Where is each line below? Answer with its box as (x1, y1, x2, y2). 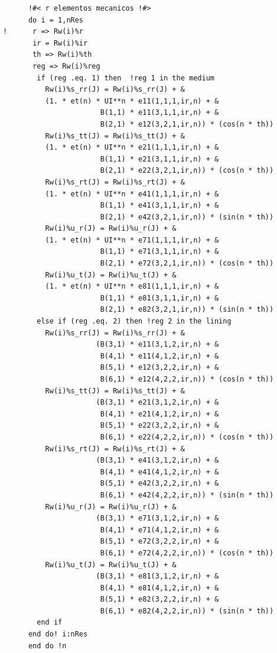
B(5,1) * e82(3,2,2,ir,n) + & (100, 595, 219, 604)
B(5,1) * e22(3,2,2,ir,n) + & (100, 421, 219, 430)
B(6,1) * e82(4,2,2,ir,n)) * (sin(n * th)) (100, 606, 274, 615)
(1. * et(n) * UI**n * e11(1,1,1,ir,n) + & (45, 96, 219, 105)
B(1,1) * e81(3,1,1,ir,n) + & (100, 293, 219, 302)
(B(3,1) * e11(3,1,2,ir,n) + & (96, 340, 219, 349)
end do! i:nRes (28, 630, 88, 639)
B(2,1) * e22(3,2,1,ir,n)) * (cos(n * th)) (100, 166, 274, 175)
